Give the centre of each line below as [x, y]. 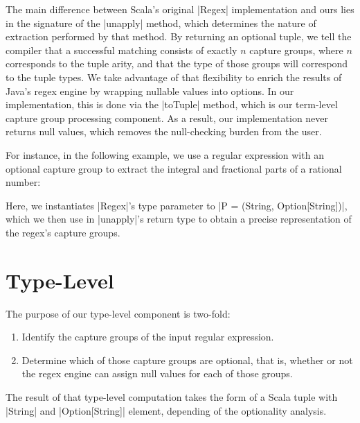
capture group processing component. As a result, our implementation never [167, 118]
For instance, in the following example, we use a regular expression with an [165, 154]
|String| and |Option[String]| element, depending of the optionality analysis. [166, 410]
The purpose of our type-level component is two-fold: [118, 313]
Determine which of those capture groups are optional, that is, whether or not [187, 360]
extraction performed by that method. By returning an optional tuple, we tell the [179, 36]
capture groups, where [296, 50]
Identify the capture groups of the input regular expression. [148, 337]
